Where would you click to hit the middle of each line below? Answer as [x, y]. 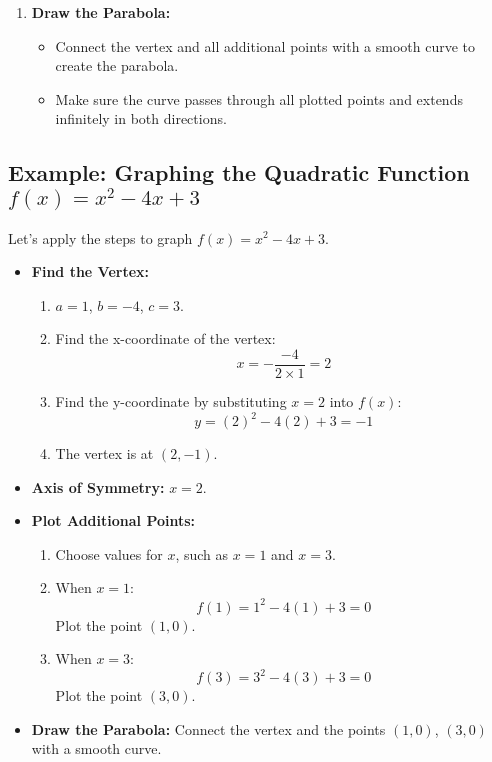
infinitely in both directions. [141, 118]
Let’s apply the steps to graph [100, 237]
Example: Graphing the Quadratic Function [239, 172]
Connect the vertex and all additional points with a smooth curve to [265, 45]
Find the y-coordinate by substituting [171, 400]
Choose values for [109, 553]
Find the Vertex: [90, 271]
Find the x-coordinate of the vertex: [165, 338]
